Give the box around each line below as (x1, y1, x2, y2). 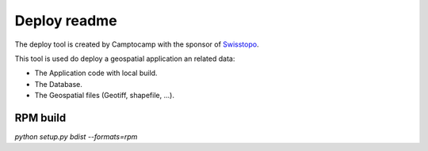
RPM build (14, 111, 67, 124)
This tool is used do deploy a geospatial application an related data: (14, 54, 235, 63)
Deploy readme (14, 12, 118, 29)
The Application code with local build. (34, 68, 158, 78)
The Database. (34, 79, 83, 89)
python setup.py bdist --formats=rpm (14, 132, 138, 142)
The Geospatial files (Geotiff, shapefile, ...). (34, 91, 174, 100)
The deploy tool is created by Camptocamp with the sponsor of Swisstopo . (14, 40, 259, 49)
